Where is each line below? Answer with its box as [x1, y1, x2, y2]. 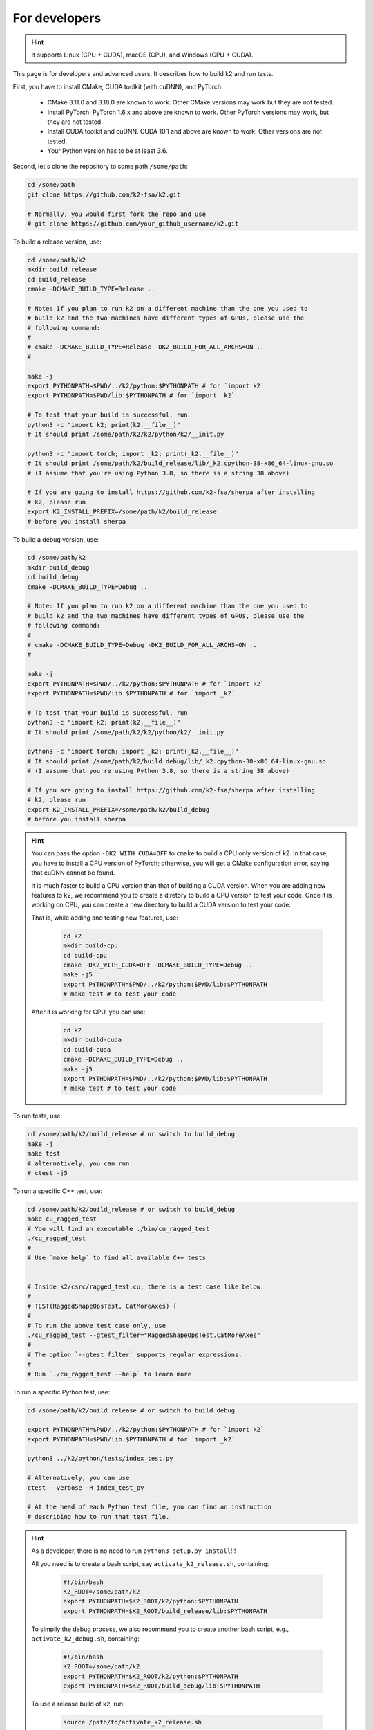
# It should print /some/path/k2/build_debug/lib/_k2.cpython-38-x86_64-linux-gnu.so [27, 757, 326, 765]
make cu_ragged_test [27, 1215, 97, 1223]
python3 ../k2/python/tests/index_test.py [27, 1455, 173, 1463]
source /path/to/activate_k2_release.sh [63, 1718, 202, 1727]
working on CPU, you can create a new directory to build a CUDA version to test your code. [31, 900, 291, 909]
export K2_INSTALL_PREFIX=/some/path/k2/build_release [27, 508, 217, 516]
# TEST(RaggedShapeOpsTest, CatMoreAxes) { [27, 1302, 178, 1310]
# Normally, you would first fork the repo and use [27, 210, 207, 218]
